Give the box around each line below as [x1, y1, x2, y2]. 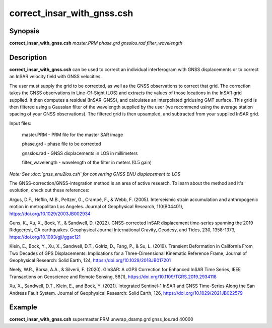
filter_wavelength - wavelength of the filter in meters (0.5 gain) [22, 159, 152, 166]
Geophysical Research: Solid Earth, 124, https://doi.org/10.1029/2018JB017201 [9, 257, 171, 263]
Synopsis [9, 27, 40, 35]
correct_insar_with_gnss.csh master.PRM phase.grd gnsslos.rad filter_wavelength [9, 40, 182, 46]
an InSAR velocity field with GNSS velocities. [9, 74, 102, 80]
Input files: [9, 120, 31, 126]
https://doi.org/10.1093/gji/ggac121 [9, 234, 81, 240]
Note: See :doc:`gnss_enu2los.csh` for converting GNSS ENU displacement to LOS [9, 171, 181, 177]
